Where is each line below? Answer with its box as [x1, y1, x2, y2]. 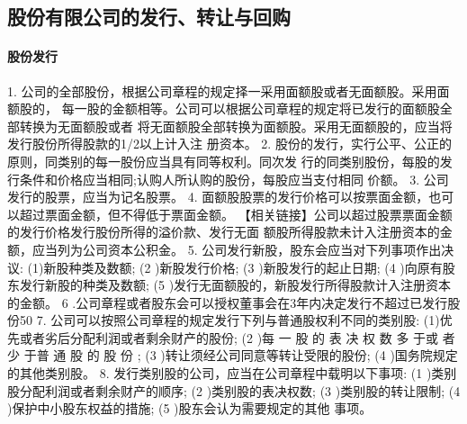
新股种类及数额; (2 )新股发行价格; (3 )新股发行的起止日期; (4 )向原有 [43, 257, 443, 276]
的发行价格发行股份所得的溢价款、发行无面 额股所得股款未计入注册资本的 [7, 222, 440, 241]
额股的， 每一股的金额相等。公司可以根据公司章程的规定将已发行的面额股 [7, 99, 440, 118]
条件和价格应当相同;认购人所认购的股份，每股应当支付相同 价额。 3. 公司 [19, 169, 449, 188]
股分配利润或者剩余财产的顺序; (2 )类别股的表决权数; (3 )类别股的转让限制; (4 [7, 381, 461, 400]
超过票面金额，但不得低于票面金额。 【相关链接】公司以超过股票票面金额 [19, 204, 453, 223]
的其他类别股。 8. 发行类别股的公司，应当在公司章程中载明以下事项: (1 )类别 [7, 364, 457, 383]
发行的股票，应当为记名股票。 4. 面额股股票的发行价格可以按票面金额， [7, 187, 429, 206]
